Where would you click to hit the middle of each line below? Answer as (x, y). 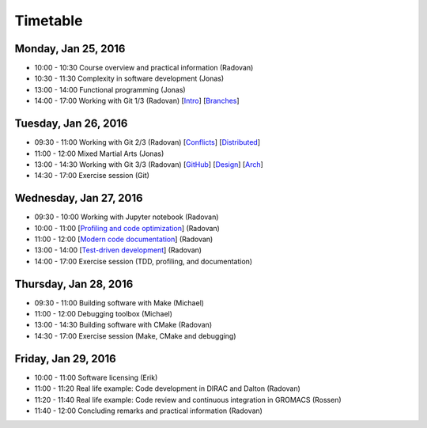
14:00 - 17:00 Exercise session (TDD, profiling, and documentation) (144, 261)
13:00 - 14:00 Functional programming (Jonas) (110, 89)
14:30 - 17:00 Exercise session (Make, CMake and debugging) (135, 335)
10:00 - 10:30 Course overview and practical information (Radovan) (144, 68)
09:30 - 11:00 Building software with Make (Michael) (119, 303)
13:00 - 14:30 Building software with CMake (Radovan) (123, 325)
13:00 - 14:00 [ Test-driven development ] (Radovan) (118, 250)
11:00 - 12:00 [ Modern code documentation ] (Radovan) (124, 239)
